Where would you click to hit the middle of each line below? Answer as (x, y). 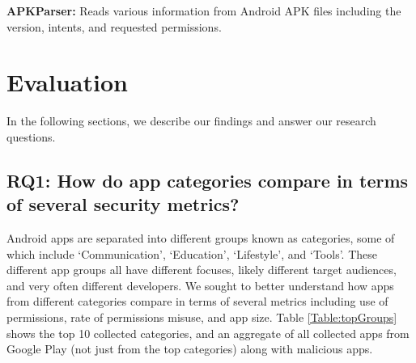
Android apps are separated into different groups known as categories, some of (201, 238)
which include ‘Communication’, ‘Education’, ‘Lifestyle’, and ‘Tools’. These (192, 253)
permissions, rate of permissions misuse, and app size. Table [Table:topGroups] (202, 317)
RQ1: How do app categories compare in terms (208, 180)
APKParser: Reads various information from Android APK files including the (204, 11)
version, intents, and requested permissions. (114, 26)
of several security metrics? (123, 204)
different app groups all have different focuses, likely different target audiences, (202, 270)
